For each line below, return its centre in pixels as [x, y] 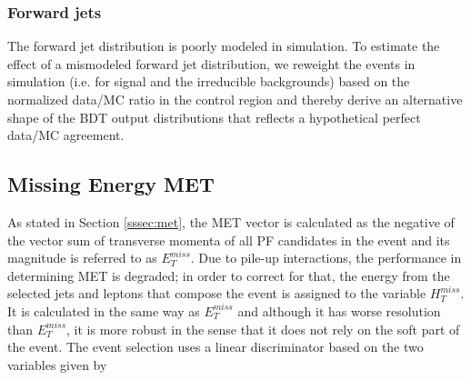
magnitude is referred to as [82, 258]
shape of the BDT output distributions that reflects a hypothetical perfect [214, 117]
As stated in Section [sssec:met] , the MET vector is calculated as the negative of [231, 221]
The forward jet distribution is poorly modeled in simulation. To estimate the [224, 46]
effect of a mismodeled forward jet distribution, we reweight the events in [211, 63]
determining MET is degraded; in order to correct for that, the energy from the [229, 275]
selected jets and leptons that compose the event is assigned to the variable [217, 293]
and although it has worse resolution [339, 310]
